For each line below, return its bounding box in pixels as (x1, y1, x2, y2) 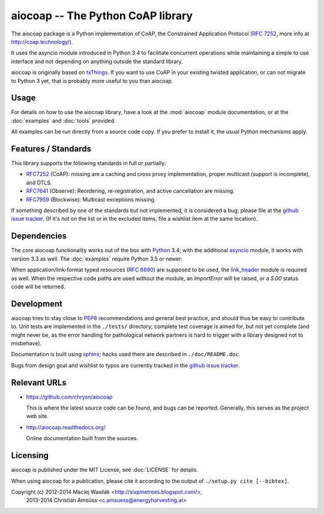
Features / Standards (11, 144, 92, 154)
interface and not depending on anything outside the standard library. (11, 58, 183, 65)
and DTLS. (26, 179, 52, 186)
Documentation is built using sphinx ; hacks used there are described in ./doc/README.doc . (11, 351, 241, 358)
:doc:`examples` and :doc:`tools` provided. (11, 117, 116, 124)
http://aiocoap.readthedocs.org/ (26, 423, 106, 431)
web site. (26, 413, 49, 420)
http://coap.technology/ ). (11, 38, 73, 45)
